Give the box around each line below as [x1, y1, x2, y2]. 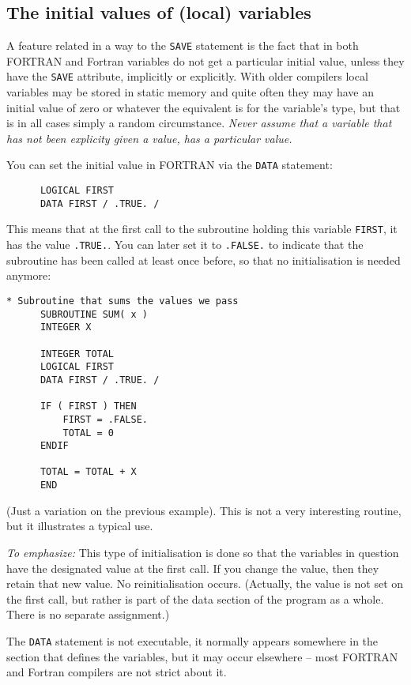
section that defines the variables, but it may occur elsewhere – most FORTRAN [6, 648, 398, 664]
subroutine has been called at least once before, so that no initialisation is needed [6, 251, 401, 268]
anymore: [6, 267, 51, 284]
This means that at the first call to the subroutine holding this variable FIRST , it [6, 220, 398, 237]
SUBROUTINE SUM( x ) [40, 308, 148, 320]
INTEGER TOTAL [40, 348, 115, 359]
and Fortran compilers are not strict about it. [6, 664, 227, 680]
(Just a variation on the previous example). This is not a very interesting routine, [6, 502, 402, 518]
